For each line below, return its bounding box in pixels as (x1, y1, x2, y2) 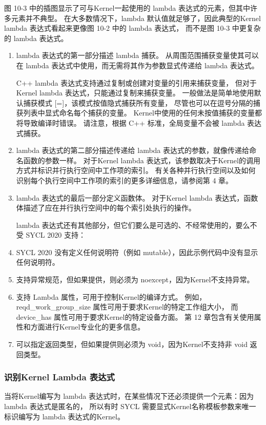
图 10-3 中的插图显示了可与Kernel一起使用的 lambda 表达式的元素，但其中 (4, 3, 250, 13)
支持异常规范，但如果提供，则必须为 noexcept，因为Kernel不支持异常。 (16, 274, 254, 285)
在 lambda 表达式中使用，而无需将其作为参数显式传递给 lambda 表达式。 (16, 60, 259, 70)
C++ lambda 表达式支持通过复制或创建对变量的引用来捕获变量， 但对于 (16, 77, 257, 88)
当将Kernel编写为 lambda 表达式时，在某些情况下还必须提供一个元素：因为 (4, 391, 254, 401)
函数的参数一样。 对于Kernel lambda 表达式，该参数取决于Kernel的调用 (23, 154, 260, 165)
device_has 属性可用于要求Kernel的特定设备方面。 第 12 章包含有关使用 (16, 311, 254, 322)
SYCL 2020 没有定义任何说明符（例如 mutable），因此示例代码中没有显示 (16, 246, 258, 257)
